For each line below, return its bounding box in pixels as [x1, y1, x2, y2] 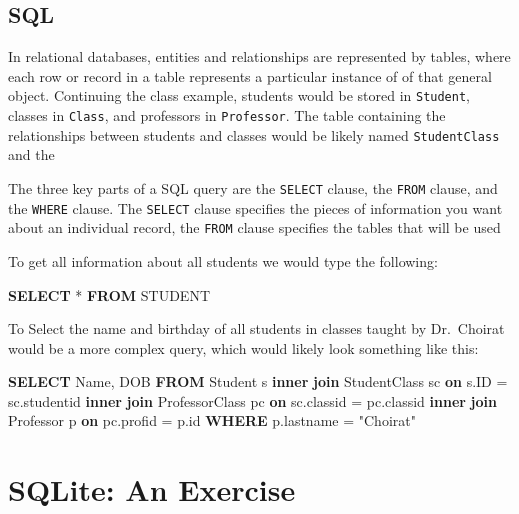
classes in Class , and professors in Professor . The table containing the [8, 105, 446, 126]
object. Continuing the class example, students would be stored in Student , [8, 85, 471, 106]
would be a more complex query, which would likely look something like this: [8, 337, 479, 358]
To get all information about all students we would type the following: [8, 250, 438, 271]
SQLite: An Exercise [8, 469, 296, 510]
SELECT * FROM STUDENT [8, 284, 211, 305]
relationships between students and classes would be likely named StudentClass [8, 124, 500, 145]
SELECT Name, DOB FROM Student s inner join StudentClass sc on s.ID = [8, 371, 508, 392]
